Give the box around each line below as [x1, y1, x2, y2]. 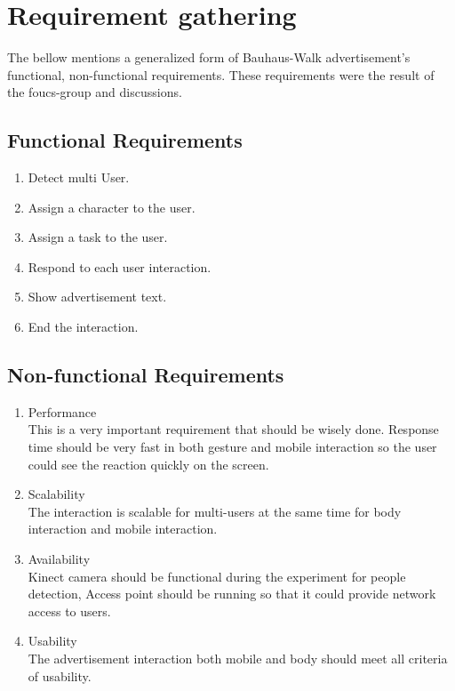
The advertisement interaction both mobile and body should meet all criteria [28, 649, 448, 667]
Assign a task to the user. [28, 228, 168, 246]
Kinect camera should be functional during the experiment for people [28, 566, 406, 585]
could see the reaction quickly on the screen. [28, 454, 269, 473]
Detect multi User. [28, 168, 130, 187]
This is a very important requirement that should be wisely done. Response [28, 420, 439, 438]
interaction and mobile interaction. [28, 519, 218, 538]
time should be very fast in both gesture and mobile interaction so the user [28, 438, 437, 456]
